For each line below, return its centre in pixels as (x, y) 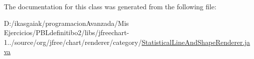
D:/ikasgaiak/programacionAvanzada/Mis (66, 23)
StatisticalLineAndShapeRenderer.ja (196, 42)
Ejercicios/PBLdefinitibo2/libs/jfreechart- (67, 32)
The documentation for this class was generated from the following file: (110, 6)
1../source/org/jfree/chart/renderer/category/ (73, 42)
